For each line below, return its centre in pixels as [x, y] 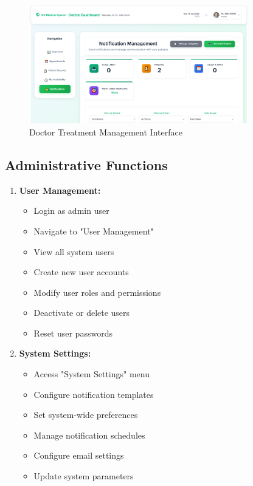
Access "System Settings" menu [92, 374]
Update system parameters [84, 476]
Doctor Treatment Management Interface [106, 132]
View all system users [74, 251]
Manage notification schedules [89, 435]
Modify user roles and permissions [97, 292]
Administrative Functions [86, 164]
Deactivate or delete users [82, 313]
